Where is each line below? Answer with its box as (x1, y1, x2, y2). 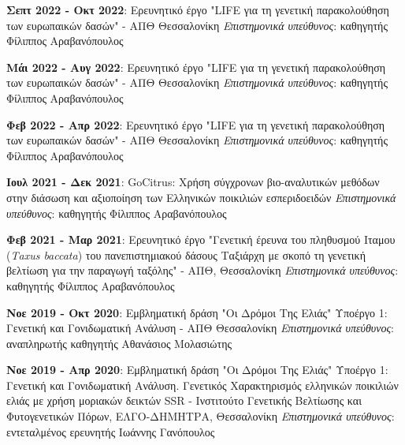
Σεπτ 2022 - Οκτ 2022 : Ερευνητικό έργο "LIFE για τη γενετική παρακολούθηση (6, 2, 389, 17)
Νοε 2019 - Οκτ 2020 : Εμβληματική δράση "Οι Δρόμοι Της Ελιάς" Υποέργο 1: (6, 304, 388, 320)
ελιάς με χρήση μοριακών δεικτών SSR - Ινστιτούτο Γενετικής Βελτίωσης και (6, 392, 362, 409)
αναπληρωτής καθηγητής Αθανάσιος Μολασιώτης (6, 335, 232, 351)
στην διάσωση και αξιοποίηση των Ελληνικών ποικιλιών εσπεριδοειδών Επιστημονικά (6, 189, 396, 205)
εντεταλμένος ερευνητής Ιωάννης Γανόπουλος (6, 423, 215, 439)
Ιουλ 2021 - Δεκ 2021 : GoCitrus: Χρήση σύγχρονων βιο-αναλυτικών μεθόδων (6, 174, 380, 190)
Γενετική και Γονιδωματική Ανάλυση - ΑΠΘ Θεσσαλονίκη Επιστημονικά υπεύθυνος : (6, 320, 395, 336)
